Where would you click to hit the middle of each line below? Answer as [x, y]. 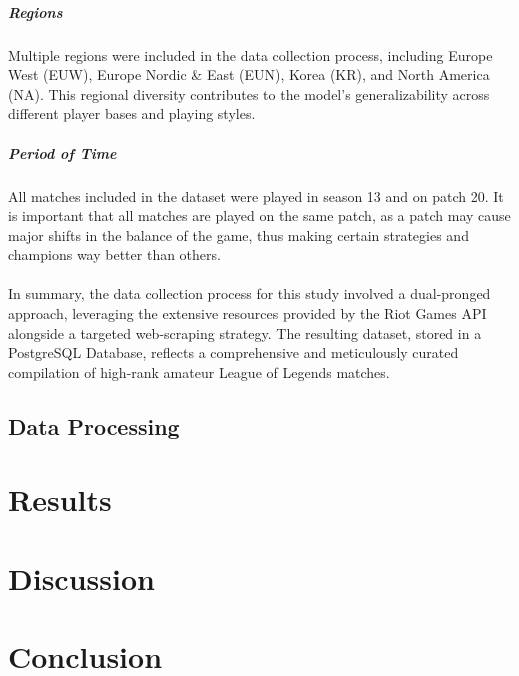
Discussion [81, 577]
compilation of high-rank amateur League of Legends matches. [199, 371]
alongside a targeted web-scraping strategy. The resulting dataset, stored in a [245, 332]
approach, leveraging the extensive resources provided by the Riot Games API [247, 313]
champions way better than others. [114, 254]
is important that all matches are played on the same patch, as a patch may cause [259, 215]
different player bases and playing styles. [132, 113]
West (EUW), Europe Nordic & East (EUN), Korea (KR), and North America [249, 74]
